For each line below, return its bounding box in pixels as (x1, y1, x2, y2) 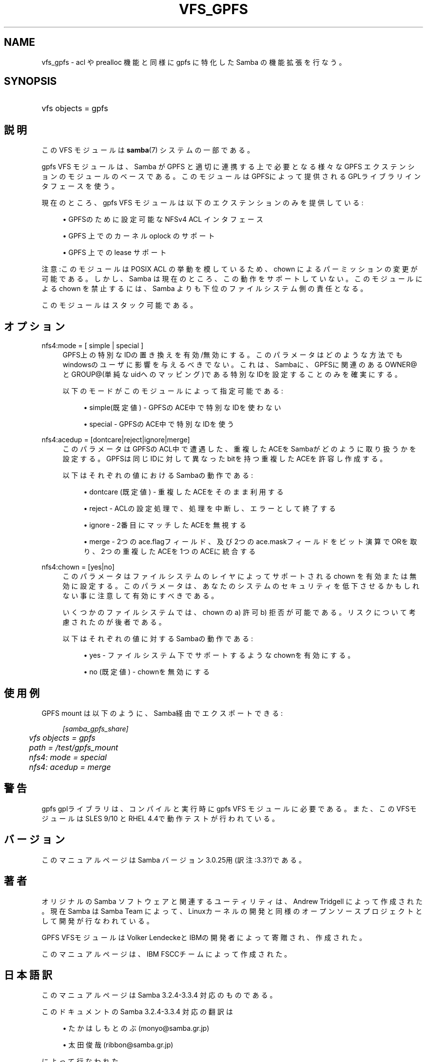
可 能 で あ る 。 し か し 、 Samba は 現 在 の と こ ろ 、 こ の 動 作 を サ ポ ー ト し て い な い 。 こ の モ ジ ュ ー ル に (41, 275, 423, 283)
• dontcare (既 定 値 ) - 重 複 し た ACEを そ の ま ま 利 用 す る (83, 488, 284, 496)
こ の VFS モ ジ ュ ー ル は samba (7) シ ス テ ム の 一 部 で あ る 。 (41, 146, 254, 155)
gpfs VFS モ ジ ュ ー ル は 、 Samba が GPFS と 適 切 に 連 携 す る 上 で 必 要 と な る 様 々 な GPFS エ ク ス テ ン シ (41, 162, 415, 171)
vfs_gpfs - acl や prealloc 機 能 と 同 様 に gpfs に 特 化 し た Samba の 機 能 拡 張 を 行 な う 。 (41, 58, 346, 66)
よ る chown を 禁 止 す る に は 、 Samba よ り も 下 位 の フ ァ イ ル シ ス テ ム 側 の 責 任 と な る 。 (41, 284, 368, 293)
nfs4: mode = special (29, 752, 107, 762)
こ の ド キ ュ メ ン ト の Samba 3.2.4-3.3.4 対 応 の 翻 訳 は (41, 1007, 233, 1016)
